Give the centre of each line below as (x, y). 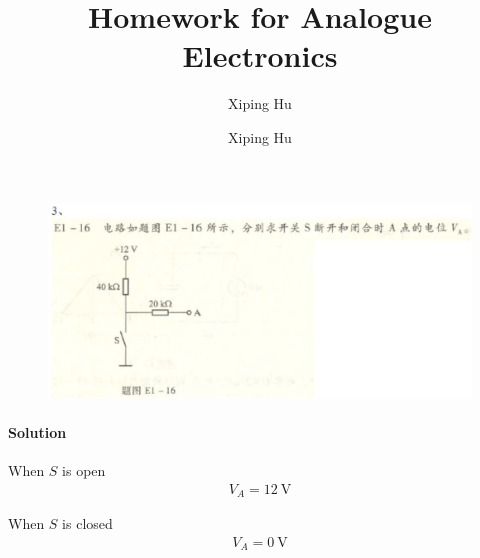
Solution (37, 432)
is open (84, 470)
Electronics (260, 55)
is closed (87, 523)
